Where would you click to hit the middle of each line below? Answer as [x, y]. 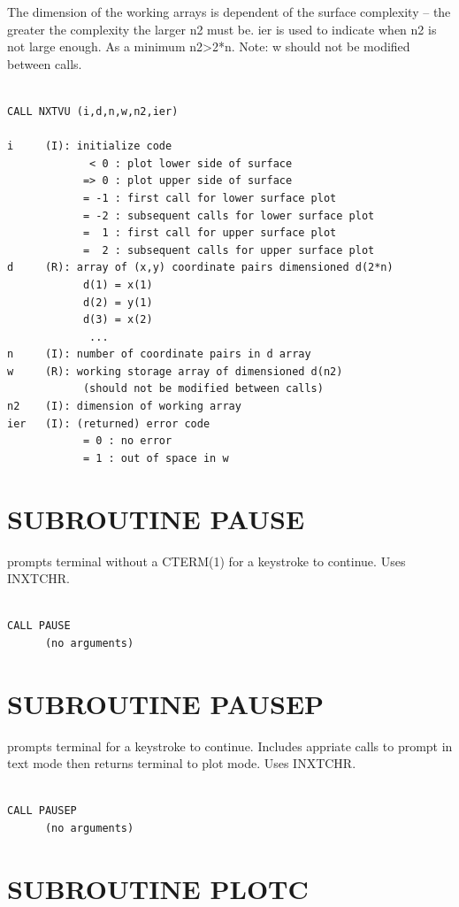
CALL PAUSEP [42, 811]
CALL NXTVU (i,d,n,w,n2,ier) [93, 111]
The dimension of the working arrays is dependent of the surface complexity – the [229, 12]
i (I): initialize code [90, 146]
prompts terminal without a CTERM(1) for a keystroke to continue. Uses [207, 561]
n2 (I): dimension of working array [124, 407]
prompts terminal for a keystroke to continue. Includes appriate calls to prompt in [230, 746]
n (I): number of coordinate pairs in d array [159, 354]
